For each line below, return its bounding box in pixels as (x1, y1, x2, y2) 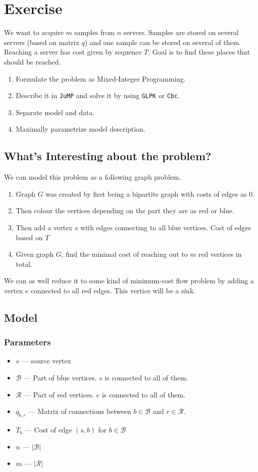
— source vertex (21, 355, 71, 366)
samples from (74, 27, 115, 38)
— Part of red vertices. (23, 389, 94, 399)
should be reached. (4, 56, 61, 67)
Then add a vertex (15, 222, 73, 232)
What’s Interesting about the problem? (4, 148, 212, 164)
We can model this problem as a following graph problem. (4, 172, 181, 182)
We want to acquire (4, 27, 64, 38)
